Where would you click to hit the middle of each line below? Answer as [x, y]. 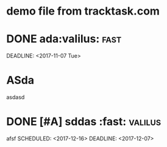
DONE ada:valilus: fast [64, 39]
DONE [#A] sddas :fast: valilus [84, 122]
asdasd [16, 97]
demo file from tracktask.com [83, 11]
